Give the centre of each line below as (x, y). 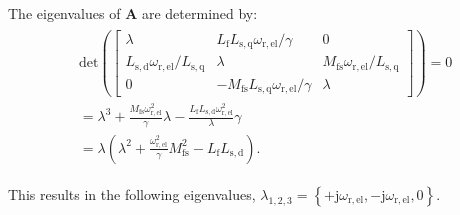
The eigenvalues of (64, 13)
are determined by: (199, 13)
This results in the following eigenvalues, (132, 193)
